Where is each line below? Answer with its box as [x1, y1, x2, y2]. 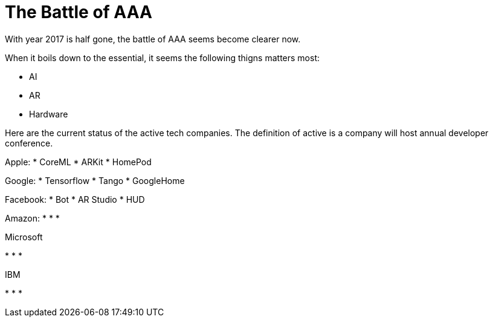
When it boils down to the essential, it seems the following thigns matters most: [5, 52, 320, 63]
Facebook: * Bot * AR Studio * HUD [5, 194, 145, 205]
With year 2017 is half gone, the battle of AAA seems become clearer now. [5, 33, 301, 44]
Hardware [29, 108, 68, 119]
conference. [5, 137, 53, 148]
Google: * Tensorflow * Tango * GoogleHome [5, 175, 185, 186]
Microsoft [5, 231, 43, 242]
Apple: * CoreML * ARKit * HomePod [5, 156, 152, 167]
